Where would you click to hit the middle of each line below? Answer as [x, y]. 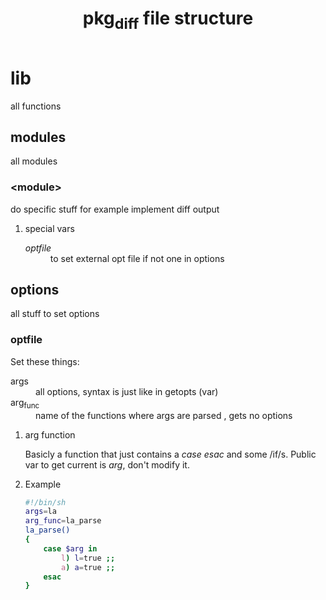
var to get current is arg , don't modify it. [107, 464]
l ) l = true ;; [88, 558]
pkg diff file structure [168, 20]
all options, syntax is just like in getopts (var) [127, 391]
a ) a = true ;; [88, 567]
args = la [40, 512]
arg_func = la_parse [63, 521]
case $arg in [70, 548]
